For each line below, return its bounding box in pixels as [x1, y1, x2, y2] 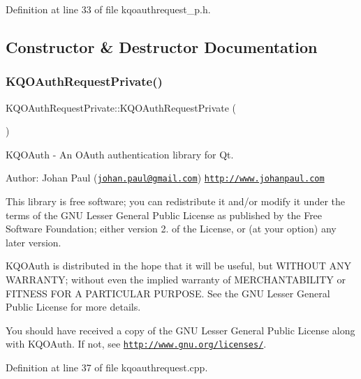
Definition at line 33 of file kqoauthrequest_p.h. [6, 2, 211, 16]
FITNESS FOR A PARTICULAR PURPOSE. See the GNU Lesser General [6, 285, 330, 300]
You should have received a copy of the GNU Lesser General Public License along [6, 322, 355, 337]
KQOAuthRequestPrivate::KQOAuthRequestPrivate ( [6, 100, 237, 114]
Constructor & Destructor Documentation [6, 36, 318, 57]
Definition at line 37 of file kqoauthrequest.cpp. [6, 360, 208, 375]
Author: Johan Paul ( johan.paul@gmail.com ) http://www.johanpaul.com [6, 170, 325, 185]
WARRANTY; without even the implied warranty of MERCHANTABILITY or [6, 272, 346, 286]
